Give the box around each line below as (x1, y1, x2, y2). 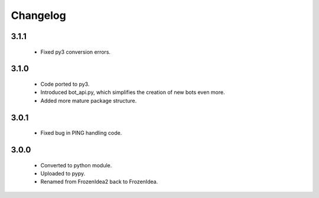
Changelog (11, 9, 66, 22)
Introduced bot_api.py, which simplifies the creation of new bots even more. (40, 89, 225, 96)
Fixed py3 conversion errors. (40, 48, 111, 56)
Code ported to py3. (40, 80, 90, 87)
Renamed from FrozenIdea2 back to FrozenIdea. (40, 178, 158, 186)
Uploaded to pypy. (40, 170, 86, 177)
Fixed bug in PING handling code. (40, 129, 122, 137)
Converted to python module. (40, 161, 112, 168)
